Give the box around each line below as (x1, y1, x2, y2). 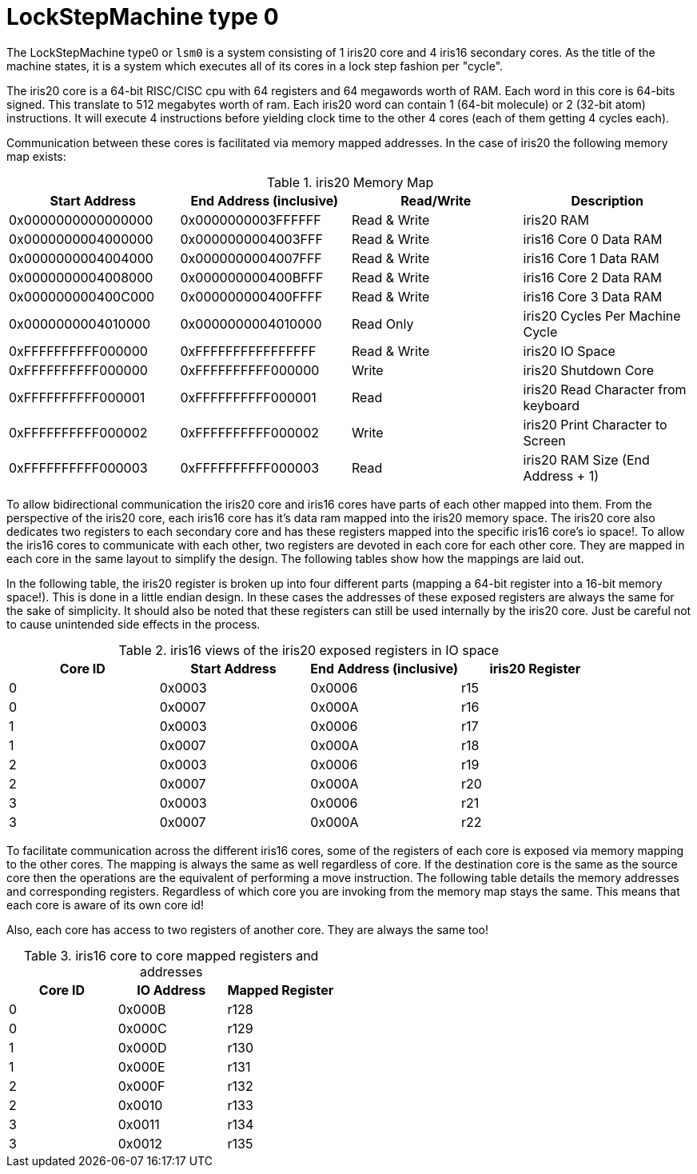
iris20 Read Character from (523, 381, 687, 397)
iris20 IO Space (523, 342, 615, 359)
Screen (523, 432, 566, 449)
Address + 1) (523, 467, 599, 484)
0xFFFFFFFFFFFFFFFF (180, 342, 317, 359)
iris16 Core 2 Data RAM (523, 269, 663, 286)
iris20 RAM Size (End (523, 451, 650, 468)
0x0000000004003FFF (180, 230, 323, 247)
